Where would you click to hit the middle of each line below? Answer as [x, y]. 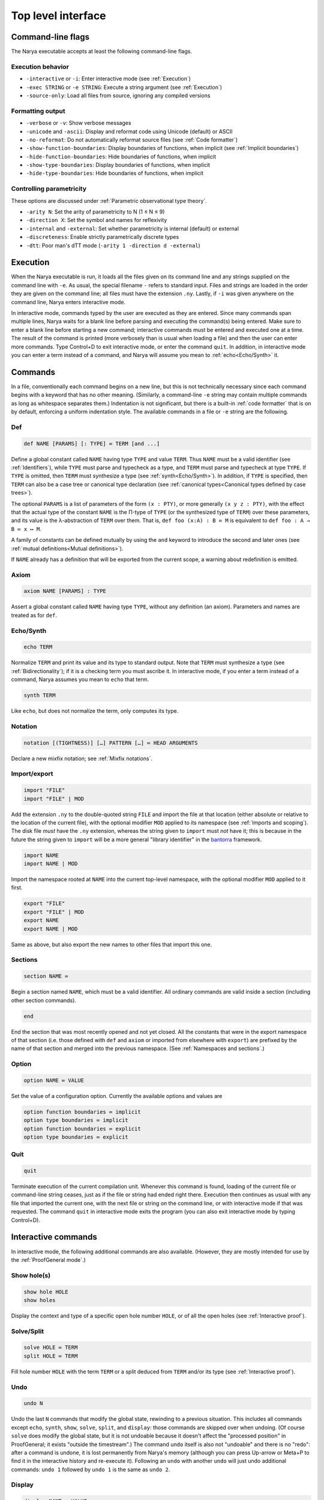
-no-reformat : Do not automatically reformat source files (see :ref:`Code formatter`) [132, 139]
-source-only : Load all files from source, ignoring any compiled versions [118, 95]
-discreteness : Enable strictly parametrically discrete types [103, 237]
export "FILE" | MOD [54, 912]
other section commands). [43, 1000]
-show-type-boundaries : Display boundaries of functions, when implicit [118, 165]
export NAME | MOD [51, 929]
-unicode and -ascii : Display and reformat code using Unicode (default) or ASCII [130, 131]
